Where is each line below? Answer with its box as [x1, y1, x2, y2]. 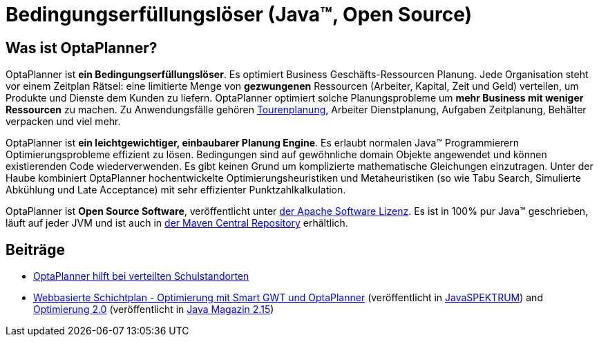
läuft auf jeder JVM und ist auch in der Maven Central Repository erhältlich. [6, 217, 348, 229]
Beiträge [6, 240, 66, 258]
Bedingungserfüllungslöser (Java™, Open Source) [6, 3, 473, 26]
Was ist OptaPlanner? [6, 39, 158, 57]
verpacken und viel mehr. [6, 115, 121, 128]
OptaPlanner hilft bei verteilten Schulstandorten [33, 270, 249, 283]
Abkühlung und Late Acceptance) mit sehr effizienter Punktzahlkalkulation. [6, 184, 346, 196]
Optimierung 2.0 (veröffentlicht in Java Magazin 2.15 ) [33, 303, 274, 316]
